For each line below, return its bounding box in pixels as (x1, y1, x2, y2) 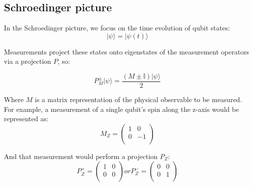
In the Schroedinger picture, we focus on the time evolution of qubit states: (4, 23, 230, 33)
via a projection (4, 56, 51, 66)
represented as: (4, 113, 49, 124)
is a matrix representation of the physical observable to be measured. (35, 94, 242, 105)
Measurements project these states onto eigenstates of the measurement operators (4, 46, 250, 56)
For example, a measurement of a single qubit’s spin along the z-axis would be (4, 104, 239, 114)
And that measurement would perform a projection (4, 151, 158, 161)
